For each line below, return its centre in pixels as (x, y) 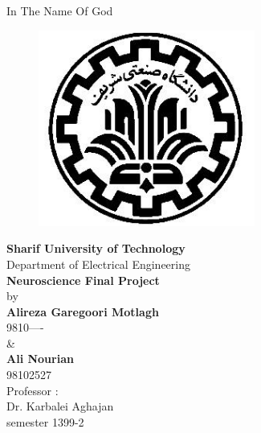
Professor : (33, 390)
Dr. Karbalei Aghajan (60, 406)
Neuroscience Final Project (83, 280)
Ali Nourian (40, 359)
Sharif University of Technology (96, 248)
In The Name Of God (60, 10)
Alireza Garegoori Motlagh (83, 311)
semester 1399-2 (45, 421)
